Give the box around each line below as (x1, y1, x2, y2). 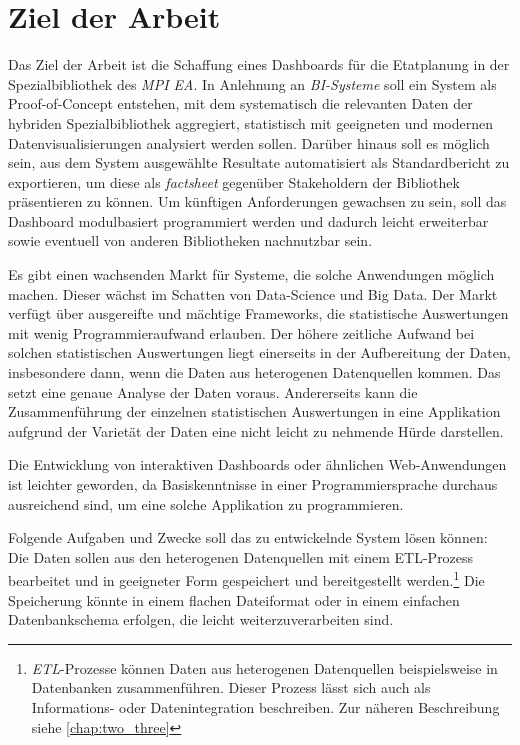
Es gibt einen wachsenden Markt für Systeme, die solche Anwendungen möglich (8, 264, 495, 285)
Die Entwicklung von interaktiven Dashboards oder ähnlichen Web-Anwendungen (8, 454, 507, 475)
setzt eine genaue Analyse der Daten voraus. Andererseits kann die (8, 381, 418, 402)
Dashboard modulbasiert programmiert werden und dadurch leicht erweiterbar (8, 210, 489, 231)
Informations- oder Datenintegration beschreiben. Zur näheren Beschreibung (31, 697, 500, 717)
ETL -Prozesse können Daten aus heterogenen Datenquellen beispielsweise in (31, 657, 498, 678)
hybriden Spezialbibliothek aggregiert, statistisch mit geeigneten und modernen (8, 112, 493, 133)
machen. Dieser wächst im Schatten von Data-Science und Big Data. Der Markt (8, 283, 498, 304)
